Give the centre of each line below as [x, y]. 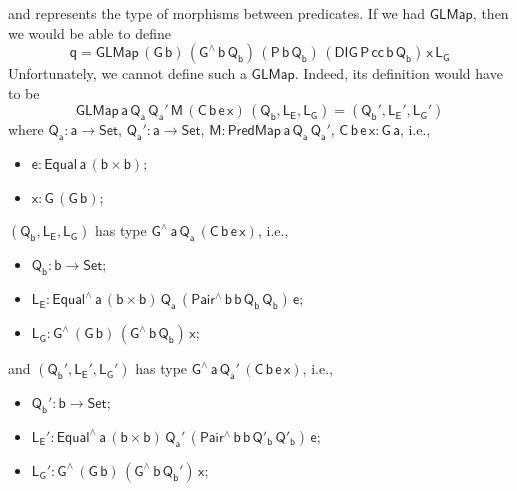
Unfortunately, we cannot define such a [127, 73]
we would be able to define [89, 32]
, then [490, 13]
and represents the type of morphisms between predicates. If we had [217, 13]
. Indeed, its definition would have [398, 73]
